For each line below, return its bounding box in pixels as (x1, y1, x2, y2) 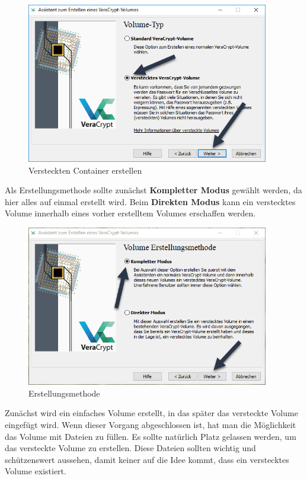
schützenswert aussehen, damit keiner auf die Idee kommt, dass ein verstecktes (5, 453, 289, 465)
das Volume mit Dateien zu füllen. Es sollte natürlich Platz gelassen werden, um (5, 430, 296, 442)
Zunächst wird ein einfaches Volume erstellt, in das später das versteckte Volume (5, 407, 298, 419)
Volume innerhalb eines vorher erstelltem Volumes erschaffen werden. (5, 207, 256, 219)
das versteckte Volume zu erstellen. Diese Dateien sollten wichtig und (5, 442, 256, 454)
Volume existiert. (5, 465, 66, 477)
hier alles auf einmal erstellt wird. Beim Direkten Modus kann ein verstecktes (5, 195, 296, 207)
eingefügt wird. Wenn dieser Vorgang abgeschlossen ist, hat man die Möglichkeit (5, 418, 296, 430)
